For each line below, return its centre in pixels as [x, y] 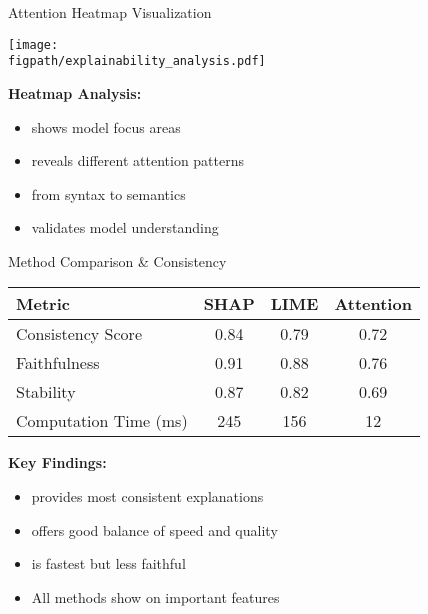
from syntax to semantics [108, 193]
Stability [46, 392]
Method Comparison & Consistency [117, 260]
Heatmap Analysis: [75, 92]
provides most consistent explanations [147, 496]
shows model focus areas [106, 126]
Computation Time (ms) [102, 421]
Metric [43, 304]
